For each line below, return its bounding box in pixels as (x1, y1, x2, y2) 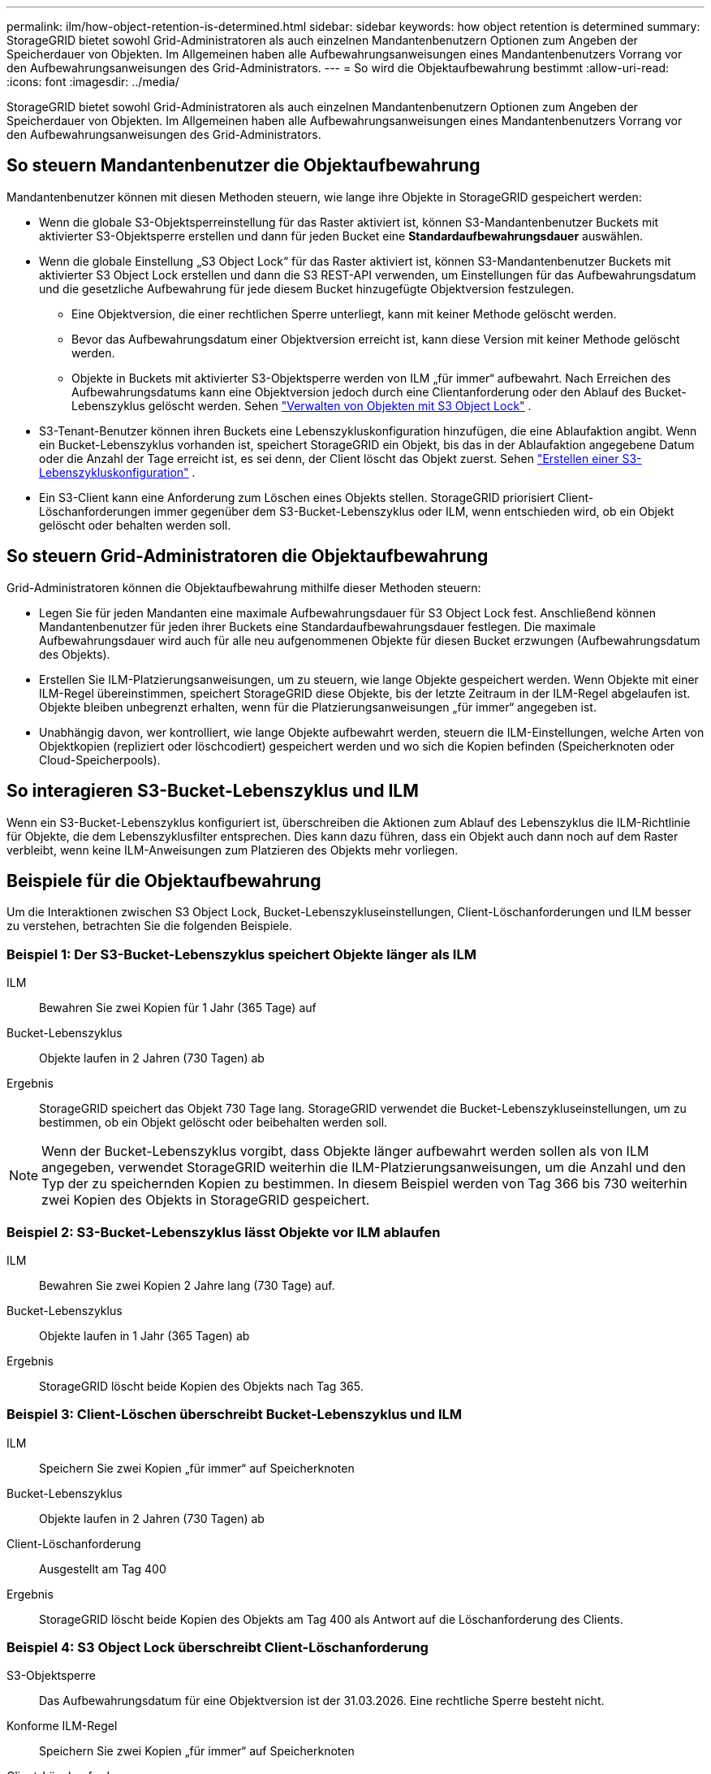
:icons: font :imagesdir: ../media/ (6, 75, 179, 89)
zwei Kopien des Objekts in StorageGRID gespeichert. (41, 1192, 370, 1209)
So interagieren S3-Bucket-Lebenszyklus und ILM (6, 781, 419, 802)
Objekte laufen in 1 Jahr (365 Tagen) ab (39, 1328, 250, 1343)
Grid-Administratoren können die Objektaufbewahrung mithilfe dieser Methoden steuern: (6, 580, 481, 595)
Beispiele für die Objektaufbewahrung (6, 870, 321, 891)
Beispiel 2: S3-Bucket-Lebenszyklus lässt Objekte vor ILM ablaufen (6, 1223, 441, 1240)
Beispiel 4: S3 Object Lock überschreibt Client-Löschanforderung (6, 1639, 429, 1655)
